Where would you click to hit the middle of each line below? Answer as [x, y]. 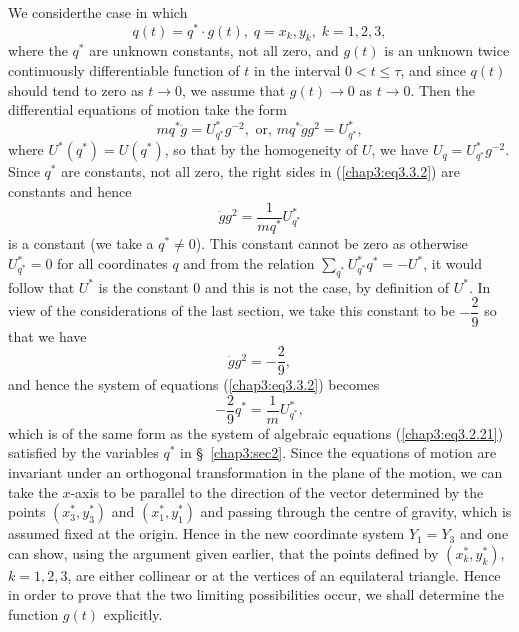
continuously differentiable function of [124, 70]
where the [38, 50]
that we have [47, 335]
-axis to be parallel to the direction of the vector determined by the [277, 491]
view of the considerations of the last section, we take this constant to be [231, 310]
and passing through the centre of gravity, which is [356, 511]
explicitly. [133, 614]
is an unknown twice [447, 50]
